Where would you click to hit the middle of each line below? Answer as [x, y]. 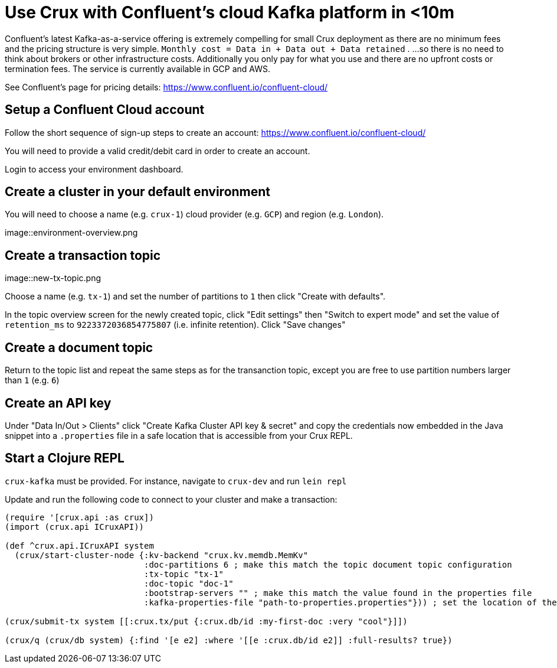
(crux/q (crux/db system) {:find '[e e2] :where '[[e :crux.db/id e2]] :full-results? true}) [229, 640]
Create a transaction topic [83, 255]
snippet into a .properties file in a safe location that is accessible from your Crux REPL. [179, 435]
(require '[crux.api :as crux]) [79, 517]
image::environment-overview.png [71, 233]
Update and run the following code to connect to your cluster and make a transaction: [171, 499]
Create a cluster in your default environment [138, 192]
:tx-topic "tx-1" [184, 574]
